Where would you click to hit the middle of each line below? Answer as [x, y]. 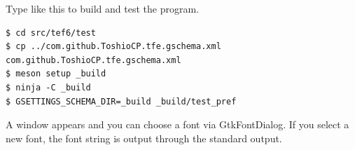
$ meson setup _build [56, 74]
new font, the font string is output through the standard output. [144, 138]
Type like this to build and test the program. [102, 8]
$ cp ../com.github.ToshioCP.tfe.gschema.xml [113, 47]
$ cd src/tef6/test [51, 33]
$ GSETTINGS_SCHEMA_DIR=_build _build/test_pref [121, 101]
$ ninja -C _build [48, 87]
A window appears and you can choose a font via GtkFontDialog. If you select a [177, 124]
